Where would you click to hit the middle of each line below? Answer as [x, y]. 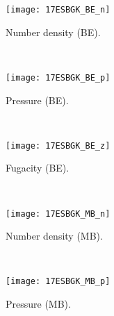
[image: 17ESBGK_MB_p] [58, 282]
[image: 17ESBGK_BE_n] [58, 10]
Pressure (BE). [37, 100]
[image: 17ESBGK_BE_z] [58, 145]
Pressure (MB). [38, 304]
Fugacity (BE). [38, 168]
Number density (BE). [53, 32]
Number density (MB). [54, 236]
